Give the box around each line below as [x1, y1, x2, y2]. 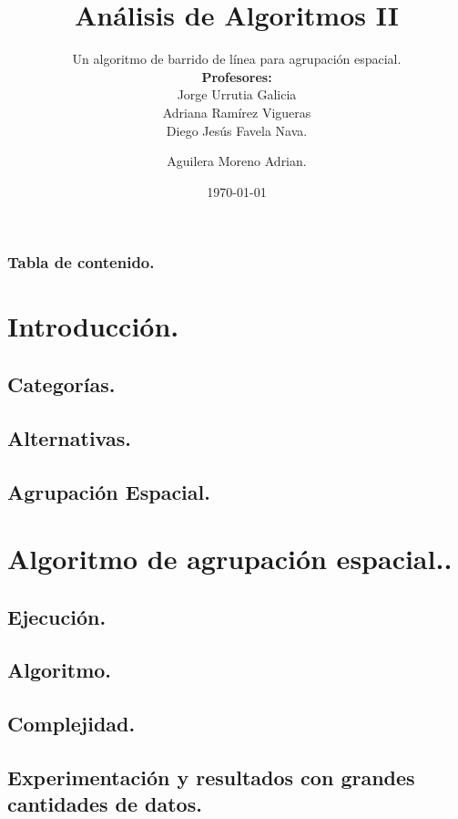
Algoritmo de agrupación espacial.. [7, 540, 453, 577]
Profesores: [201, 67, 272, 86]
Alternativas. [7, 423, 131, 451]
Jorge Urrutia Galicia [177, 85, 297, 104]
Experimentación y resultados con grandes [7, 763, 415, 792]
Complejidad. [7, 710, 136, 738]
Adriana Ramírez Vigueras [162, 102, 311, 121]
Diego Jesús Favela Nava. [166, 120, 308, 140]
